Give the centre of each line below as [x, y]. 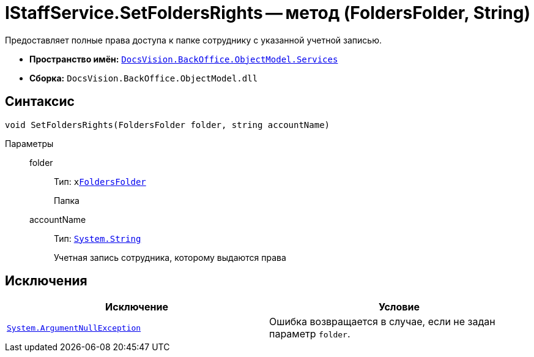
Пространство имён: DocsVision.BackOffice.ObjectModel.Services [184, 59]
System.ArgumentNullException [74, 328]
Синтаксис [40, 102]
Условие [399, 307]
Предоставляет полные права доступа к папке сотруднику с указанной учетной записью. [194, 40]
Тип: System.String [98, 238]
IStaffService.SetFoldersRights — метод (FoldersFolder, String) [268, 13]
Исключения [46, 281]
